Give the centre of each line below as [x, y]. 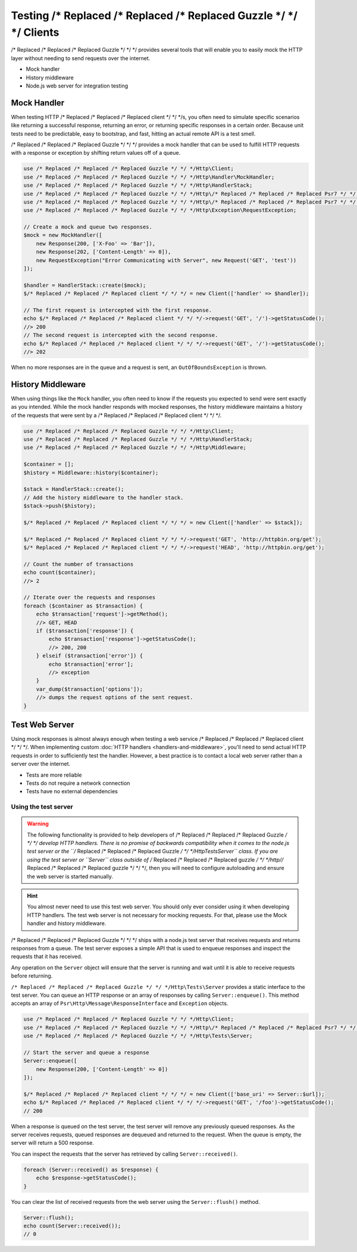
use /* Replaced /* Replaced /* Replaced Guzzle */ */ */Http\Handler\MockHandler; [149, 177]
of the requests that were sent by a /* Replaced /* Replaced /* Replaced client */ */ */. [116, 415]
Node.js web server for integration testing [77, 86]
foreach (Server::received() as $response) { [91, 1170]
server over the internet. [41, 764]
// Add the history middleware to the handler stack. [104, 497]
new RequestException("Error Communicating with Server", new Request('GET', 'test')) [166, 260]
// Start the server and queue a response [86, 1052]
